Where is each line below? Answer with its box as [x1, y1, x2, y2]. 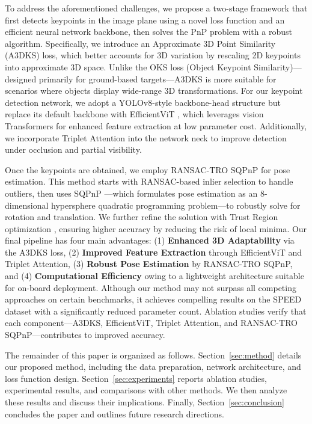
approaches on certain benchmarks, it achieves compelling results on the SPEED [5, 293, 302, 306]
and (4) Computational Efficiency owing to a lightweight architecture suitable [5, 269, 304, 282]
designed [5, 72, 37, 85]
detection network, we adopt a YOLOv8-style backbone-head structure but [5, 96, 281, 108]
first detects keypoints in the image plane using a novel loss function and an [5, 13, 285, 26]
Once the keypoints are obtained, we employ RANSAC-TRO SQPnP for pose [5, 163, 290, 176]
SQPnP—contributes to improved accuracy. [5, 328, 165, 341]
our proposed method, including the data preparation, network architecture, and [5, 360, 301, 373]
